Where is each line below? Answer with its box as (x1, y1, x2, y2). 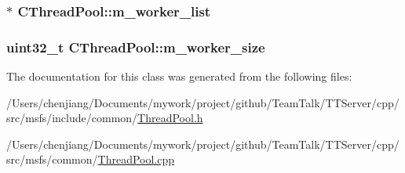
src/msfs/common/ (6, 151, 98, 168)
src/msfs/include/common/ (6, 110, 138, 126)
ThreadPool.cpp (97, 151, 175, 168)
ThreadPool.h (137, 110, 203, 126)
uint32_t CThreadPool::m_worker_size (6, 37, 265, 56)
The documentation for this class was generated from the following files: (6, 68, 352, 85)
